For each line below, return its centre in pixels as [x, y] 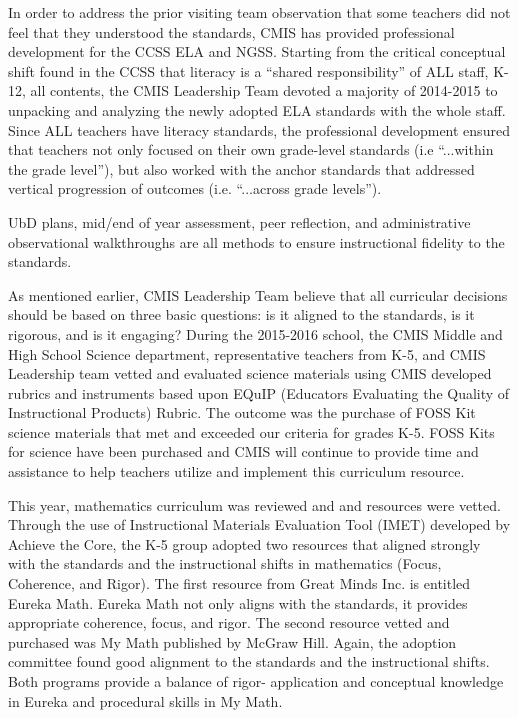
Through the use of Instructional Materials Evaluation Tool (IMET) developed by [259, 524]
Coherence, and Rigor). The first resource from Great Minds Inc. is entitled [239, 583]
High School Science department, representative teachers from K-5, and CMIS [247, 353]
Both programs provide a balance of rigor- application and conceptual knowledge [256, 681]
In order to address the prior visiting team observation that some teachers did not [259, 12]
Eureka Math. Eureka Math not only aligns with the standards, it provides [238, 602]
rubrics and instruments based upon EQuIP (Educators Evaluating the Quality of [259, 392]
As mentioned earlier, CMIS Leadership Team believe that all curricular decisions [258, 294]
